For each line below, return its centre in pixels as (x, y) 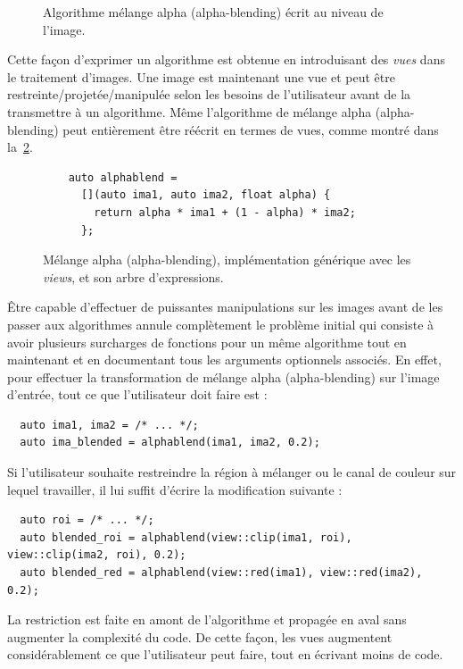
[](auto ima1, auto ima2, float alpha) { (206, 195)
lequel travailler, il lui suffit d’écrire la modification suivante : (175, 489)
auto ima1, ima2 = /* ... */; (109, 425)
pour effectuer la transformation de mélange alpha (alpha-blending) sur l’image (223, 376)
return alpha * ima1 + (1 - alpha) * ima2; (225, 212)
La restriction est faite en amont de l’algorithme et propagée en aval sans (207, 619)
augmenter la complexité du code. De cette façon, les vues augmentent (200, 636)
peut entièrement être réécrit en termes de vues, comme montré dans (251, 129)
